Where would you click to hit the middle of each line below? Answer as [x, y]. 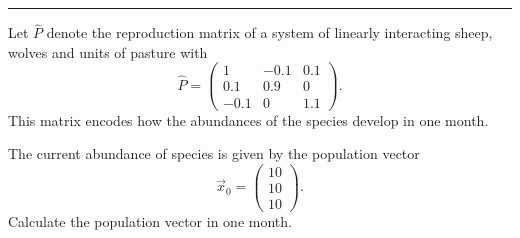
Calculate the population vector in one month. [150, 220]
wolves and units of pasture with [108, 51]
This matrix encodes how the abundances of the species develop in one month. [248, 119]
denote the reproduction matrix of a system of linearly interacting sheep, [269, 32]
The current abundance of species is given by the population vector [214, 153]
